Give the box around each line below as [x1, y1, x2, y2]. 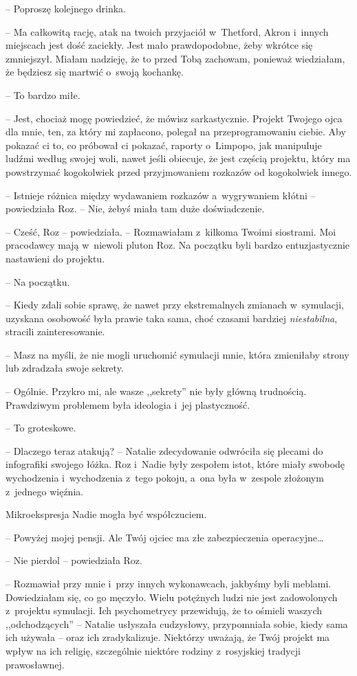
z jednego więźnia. [6, 484, 84, 498]
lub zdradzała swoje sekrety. [6, 361, 124, 375]
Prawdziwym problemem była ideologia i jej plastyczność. [6, 397, 250, 412]
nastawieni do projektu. [6, 251, 105, 265]
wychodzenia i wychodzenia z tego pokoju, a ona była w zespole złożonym [6, 471, 324, 485]
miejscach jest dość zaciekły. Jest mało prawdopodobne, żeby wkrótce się [6, 38, 313, 52]
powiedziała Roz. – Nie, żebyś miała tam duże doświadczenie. [6, 201, 265, 216]
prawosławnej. [6, 657, 65, 671]
